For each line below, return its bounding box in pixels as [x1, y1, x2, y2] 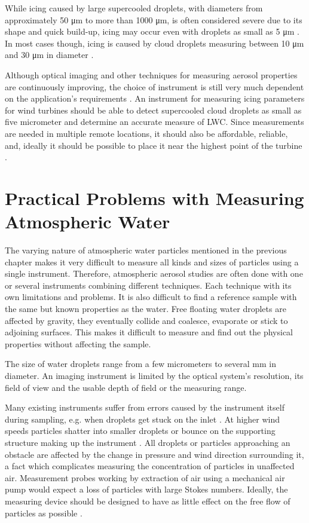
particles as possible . [5, 506, 82, 519]
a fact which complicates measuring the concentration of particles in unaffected [5, 460, 295, 472]
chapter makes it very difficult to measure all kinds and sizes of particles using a [5, 255, 299, 268]
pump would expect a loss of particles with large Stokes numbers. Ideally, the [5, 483, 288, 496]
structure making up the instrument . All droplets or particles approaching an [5, 436, 290, 448]
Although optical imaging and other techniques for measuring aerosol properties [5, 68, 298, 81]
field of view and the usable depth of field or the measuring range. [5, 381, 247, 393]
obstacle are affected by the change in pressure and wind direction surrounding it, [5, 448, 304, 460]
